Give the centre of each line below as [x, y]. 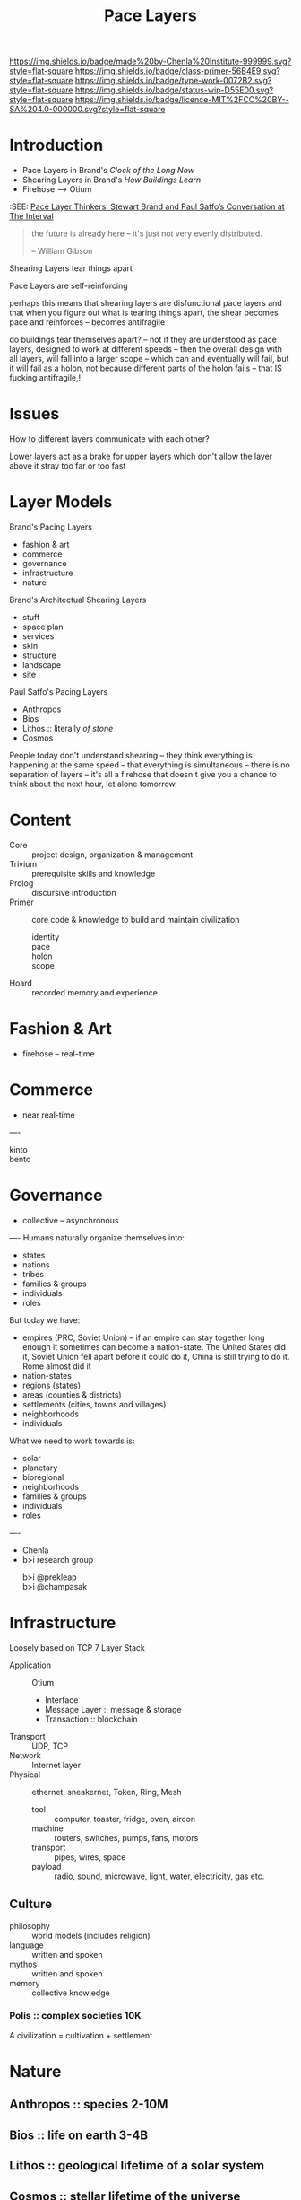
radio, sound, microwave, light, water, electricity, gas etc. [159, 1876]
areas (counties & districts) [72, 1394]
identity [46, 937]
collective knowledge [71, 1993]
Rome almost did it [56, 1366]
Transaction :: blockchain [91, 1719]
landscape [42, 665]
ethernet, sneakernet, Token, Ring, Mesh [107, 1792]
